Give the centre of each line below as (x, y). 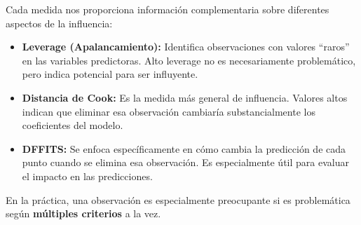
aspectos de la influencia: (59, 23)
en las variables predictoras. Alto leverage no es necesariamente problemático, (189, 60)
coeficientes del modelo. (73, 125)
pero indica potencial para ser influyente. (110, 74)
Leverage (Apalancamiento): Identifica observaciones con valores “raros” (186, 47)
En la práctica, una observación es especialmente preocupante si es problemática (178, 199)
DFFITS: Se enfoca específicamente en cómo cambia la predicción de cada (184, 148)
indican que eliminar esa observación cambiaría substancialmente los (169, 111)
